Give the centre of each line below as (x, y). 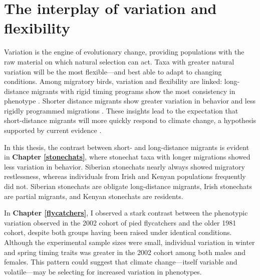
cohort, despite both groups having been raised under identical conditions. (118, 232)
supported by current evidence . (53, 130)
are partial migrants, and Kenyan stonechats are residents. (94, 196)
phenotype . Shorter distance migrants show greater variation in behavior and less (130, 101)
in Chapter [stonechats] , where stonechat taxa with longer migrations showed (127, 157)
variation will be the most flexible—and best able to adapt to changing (113, 71)
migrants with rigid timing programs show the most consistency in (133, 91)
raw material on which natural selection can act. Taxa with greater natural (119, 61)
